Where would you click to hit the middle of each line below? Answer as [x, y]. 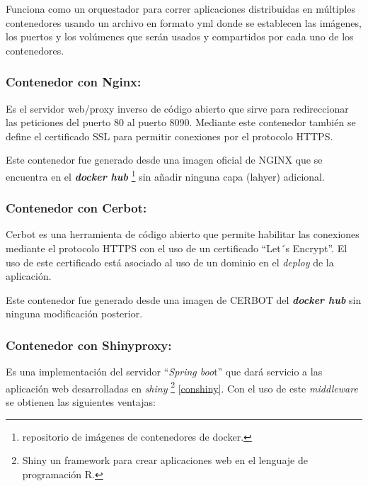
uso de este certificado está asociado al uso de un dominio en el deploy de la [170, 262]
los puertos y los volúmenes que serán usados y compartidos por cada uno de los [180, 36]
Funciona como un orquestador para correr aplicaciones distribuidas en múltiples [181, 9]
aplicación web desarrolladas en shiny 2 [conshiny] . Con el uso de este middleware [182, 387]
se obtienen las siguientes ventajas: [81, 402]
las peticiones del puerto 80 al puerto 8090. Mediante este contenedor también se [181, 122]
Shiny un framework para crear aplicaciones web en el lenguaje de [165, 460]
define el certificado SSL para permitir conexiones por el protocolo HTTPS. [169, 136]
